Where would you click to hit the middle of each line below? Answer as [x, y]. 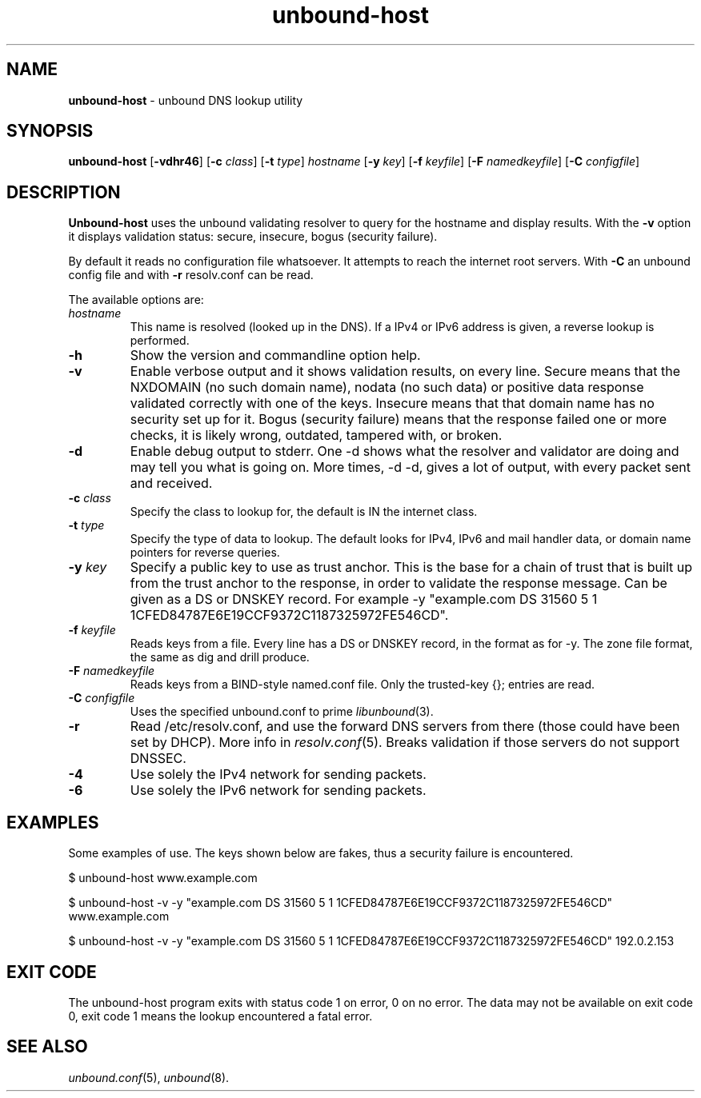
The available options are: [136, 300]
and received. [171, 483]
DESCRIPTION [64, 192]
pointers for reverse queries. [205, 553]
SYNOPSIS [50, 131]
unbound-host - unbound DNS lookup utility [186, 100]
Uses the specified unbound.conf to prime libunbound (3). [282, 712]
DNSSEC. [158, 759]
